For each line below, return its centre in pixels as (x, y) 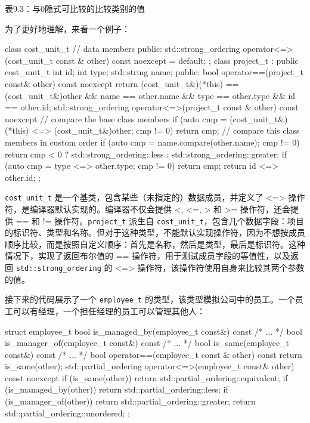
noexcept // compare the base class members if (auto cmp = (116, 118)
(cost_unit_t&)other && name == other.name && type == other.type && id (150, 95)
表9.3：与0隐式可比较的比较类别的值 (75, 8)
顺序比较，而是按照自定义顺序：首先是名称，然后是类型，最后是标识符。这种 (155, 244)
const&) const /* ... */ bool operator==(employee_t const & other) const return (154, 354)
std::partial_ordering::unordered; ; (67, 413)
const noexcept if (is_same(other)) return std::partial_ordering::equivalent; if (146, 377)
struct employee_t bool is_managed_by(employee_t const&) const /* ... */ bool (154, 331)
